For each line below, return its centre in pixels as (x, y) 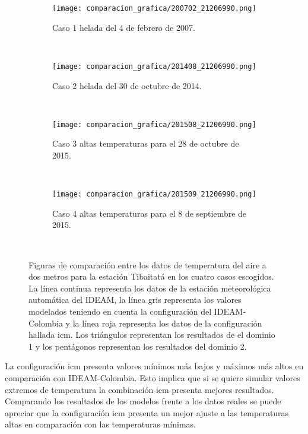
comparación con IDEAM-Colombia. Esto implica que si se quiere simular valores (153, 377)
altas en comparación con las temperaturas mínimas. (101, 424)
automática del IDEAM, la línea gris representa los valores (135, 300)
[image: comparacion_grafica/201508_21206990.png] (154, 124)
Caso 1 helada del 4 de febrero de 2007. (124, 27)
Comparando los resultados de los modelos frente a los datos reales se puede (143, 401)
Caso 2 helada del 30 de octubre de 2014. (127, 85)
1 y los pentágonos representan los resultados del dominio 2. (138, 346)
